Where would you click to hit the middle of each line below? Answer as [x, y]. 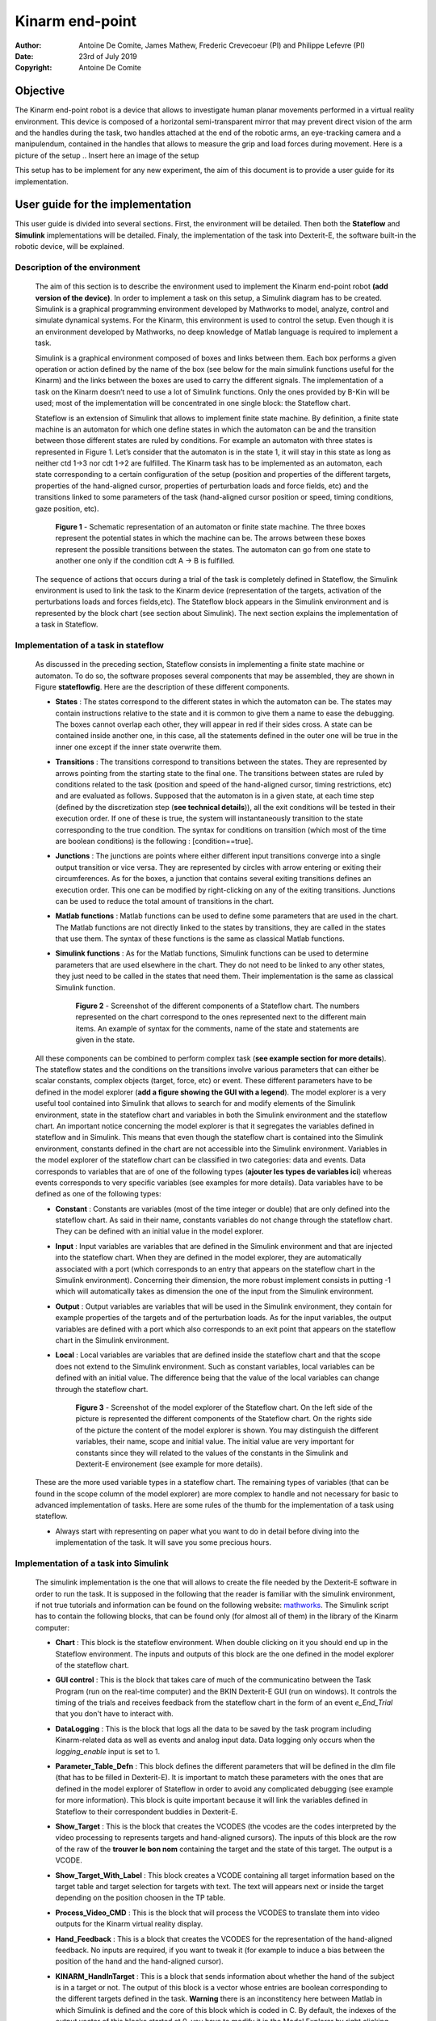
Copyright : [34, 68]
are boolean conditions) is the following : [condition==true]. [154, 841]
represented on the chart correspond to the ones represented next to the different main [221, 1017]
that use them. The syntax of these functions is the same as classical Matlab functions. [200, 939]
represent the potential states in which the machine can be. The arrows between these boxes [211, 538]
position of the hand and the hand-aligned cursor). [139, 1961]
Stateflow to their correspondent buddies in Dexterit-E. [147, 1812]
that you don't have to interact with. [114, 1714]
